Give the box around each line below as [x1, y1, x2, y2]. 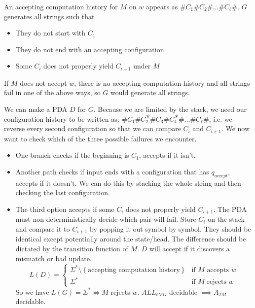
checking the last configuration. [15, 187, 110, 198]
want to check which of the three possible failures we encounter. [4, 133, 197, 143]
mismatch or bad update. [15, 253, 92, 263]
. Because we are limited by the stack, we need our [93, 104, 247, 114]
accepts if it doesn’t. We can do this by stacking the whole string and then [15, 177, 241, 188]
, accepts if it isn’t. [139, 150, 196, 160]
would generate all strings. [110, 87, 190, 98]
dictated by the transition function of [15, 243, 128, 253]
